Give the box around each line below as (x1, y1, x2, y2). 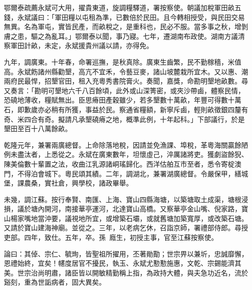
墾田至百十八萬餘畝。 (4, 123, 72, 134)
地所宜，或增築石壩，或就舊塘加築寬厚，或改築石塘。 (78, 213, 248, 223)
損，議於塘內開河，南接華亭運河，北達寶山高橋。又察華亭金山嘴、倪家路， (4, 204, 241, 214)
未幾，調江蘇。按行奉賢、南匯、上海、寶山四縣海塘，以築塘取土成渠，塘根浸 (4, 194, 248, 204)
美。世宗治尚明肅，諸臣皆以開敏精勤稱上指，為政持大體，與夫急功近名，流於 (4, 267, 248, 277)
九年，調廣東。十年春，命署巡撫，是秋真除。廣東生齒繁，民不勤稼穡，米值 (4, 56, 241, 67)
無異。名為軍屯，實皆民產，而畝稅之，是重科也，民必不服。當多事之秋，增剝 (4, 21, 248, 32)
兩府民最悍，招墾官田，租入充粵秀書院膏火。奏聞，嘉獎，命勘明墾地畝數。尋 (4, 76, 248, 86)
